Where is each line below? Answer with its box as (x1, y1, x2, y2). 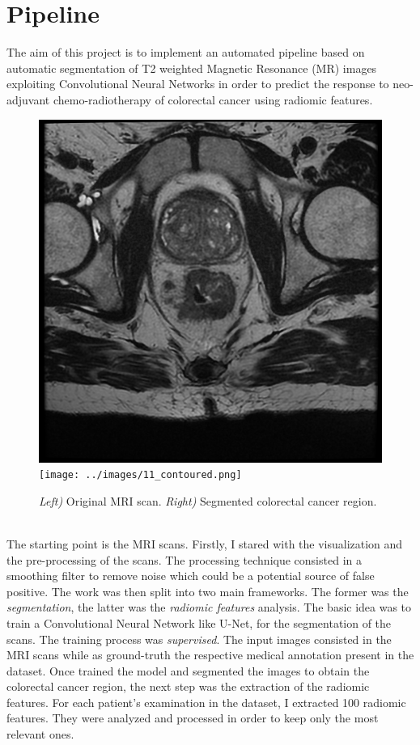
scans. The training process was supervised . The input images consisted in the (6, 630, 392, 647)
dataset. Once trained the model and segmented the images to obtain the (6, 662, 370, 679)
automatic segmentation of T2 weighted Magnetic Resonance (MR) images (6, 59, 377, 76)
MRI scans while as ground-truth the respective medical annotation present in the (6, 646, 414, 663)
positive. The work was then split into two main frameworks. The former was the (6, 582, 409, 599)
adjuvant (6, 91, 50, 108)
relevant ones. (6, 726, 74, 743)
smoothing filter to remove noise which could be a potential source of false (6, 567, 375, 584)
